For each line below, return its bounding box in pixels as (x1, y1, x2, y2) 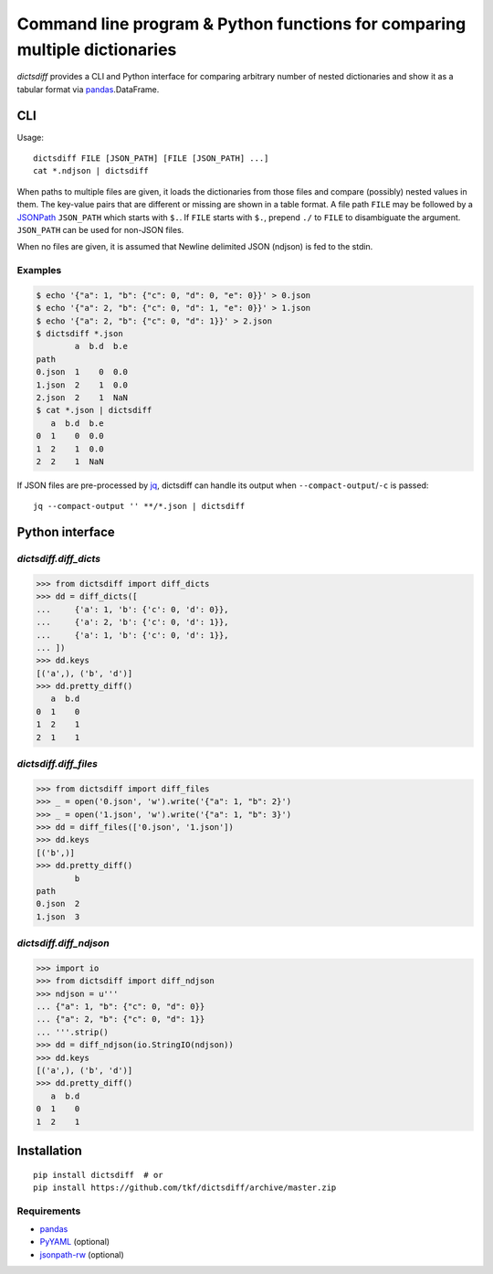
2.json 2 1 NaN (36, 393, 128, 403)
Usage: (16, 132, 45, 143)
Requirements (16, 1205, 81, 1217)
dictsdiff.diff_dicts (16, 553, 100, 566)
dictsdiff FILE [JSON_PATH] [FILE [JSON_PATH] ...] (33, 154, 269, 164)
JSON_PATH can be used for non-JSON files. (16, 224, 184, 235)
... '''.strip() (36, 1026, 110, 1037)
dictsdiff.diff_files (16, 757, 98, 770)
